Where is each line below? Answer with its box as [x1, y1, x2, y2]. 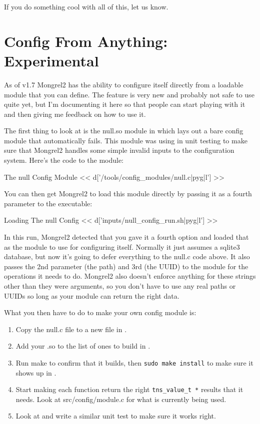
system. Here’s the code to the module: [4, 155, 124, 165]
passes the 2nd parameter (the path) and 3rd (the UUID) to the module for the [4, 261, 248, 271]
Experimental [4, 50, 99, 70]
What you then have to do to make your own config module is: [4, 307, 196, 318]
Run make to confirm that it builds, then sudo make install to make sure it [15, 357, 253, 368]
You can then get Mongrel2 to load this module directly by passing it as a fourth [4, 188, 252, 199]
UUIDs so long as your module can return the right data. [4, 290, 179, 301]
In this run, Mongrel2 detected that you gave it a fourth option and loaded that [4, 232, 249, 242]
